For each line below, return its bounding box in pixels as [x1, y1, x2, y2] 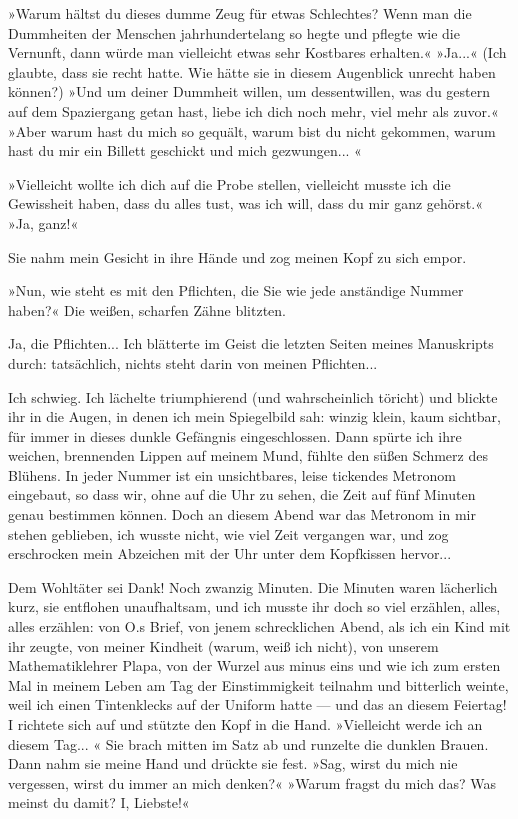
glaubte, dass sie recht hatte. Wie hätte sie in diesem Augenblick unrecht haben [8, 61, 496, 82]
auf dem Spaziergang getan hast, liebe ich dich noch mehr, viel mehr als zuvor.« [8, 100, 499, 121]
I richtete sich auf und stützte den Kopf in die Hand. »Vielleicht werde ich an [8, 714, 483, 734]
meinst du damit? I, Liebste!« [8, 792, 190, 813]
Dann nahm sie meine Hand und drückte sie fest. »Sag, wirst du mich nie [8, 753, 458, 774]
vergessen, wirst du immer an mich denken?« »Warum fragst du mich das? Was [8, 772, 496, 793]
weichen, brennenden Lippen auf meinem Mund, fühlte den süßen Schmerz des [8, 445, 488, 466]
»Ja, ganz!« [8, 212, 79, 233]
